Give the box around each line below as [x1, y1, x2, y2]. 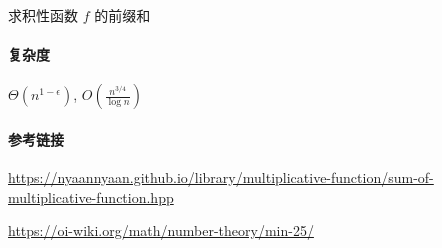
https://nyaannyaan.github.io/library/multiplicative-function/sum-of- [8, 167, 434, 188]
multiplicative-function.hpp [8, 186, 174, 207]
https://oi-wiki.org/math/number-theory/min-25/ [8, 220, 314, 241]
